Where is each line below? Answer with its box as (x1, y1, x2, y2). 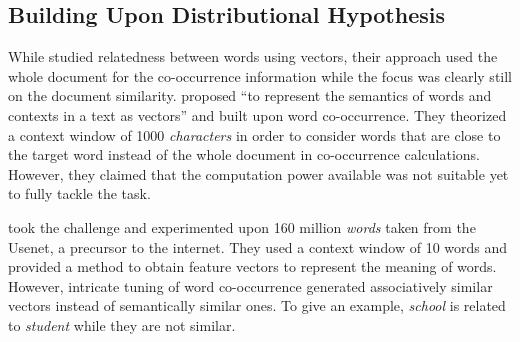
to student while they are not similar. (8, 314, 236, 335)
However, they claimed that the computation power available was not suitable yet (8, 163, 509, 184)
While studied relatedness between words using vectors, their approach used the (8, 46, 498, 67)
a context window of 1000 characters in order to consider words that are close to (8, 124, 501, 145)
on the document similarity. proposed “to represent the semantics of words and (8, 85, 492, 106)
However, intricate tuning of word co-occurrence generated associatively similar (8, 275, 493, 296)
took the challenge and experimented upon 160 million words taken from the (8, 216, 476, 237)
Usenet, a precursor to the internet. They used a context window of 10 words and (8, 236, 508, 257)
